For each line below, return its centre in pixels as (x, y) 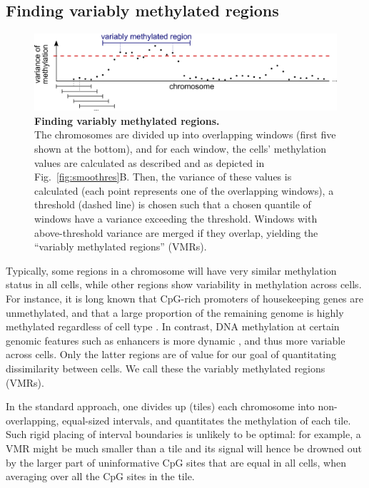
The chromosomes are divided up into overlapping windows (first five (185, 134)
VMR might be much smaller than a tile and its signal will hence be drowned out (184, 448)
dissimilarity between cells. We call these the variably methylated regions (166, 368)
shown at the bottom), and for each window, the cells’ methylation (180, 149)
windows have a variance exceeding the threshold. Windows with (176, 219)
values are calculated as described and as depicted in (150, 162)
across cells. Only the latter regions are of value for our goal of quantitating (171, 354)
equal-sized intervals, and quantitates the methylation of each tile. (207, 420)
